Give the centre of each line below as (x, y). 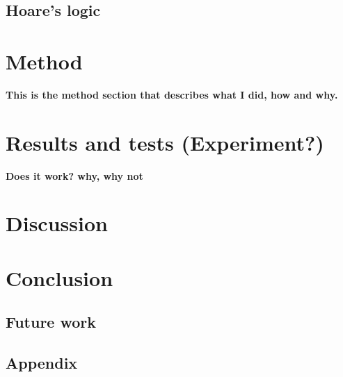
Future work (51, 322)
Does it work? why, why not (74, 175)
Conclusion (59, 277)
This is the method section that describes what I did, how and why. (172, 94)
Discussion (57, 223)
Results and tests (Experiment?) (165, 142)
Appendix (42, 363)
